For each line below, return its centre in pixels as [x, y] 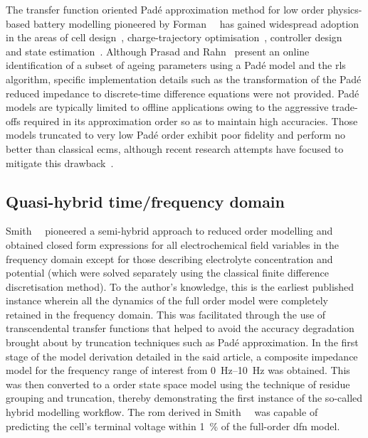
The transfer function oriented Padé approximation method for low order [165, 9]
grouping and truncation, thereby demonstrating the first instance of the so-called [184, 398]
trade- [345, 107]
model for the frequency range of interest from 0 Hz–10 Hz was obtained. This [178, 370]
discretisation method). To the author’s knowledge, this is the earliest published [180, 286]
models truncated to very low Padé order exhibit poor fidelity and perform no [175, 135]
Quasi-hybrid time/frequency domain [145, 201]
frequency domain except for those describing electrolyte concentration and [169, 258]
